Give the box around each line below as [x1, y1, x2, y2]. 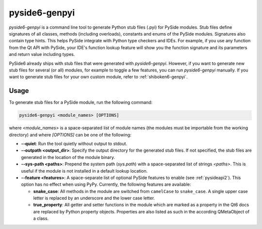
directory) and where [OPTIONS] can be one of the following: [9, 132, 131, 138]
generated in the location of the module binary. [21, 154, 115, 160]
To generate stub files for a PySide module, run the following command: [9, 100, 153, 106]
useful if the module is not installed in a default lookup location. [21, 168, 148, 174]
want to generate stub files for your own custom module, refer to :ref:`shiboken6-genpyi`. [9, 74, 188, 80]
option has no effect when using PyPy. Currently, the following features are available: [21, 181, 191, 187]
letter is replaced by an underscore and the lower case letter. [33, 195, 155, 201]
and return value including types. [9, 52, 75, 57]
